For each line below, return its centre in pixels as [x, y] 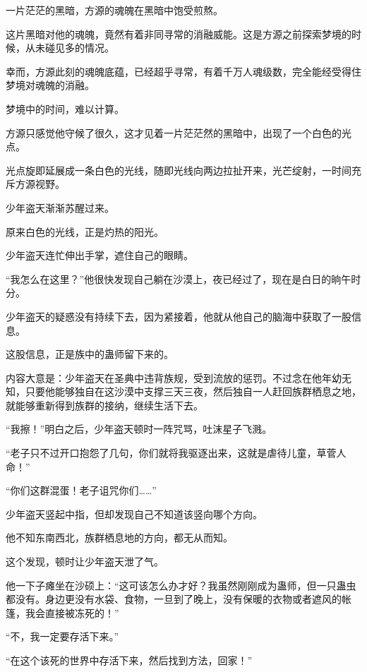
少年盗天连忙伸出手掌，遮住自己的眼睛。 [100, 255]
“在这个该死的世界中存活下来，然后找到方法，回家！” [129, 660]
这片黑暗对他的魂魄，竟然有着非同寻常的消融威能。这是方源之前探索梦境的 [179, 34]
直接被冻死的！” [82, 612]
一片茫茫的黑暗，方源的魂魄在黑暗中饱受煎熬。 [114, 10]
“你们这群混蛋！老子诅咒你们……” [81, 490]
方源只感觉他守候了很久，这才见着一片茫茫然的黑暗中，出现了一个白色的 [174, 132]
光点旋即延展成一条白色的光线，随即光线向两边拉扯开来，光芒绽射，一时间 [179, 170]
